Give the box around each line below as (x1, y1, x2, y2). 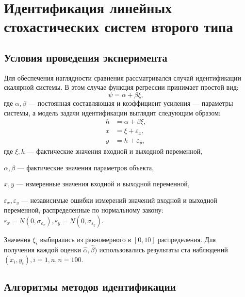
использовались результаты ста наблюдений (99, 244, 228, 254)
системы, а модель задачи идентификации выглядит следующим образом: (4, 107, 221, 117)
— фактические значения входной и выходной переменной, (27, 146, 203, 156)
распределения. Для (158, 234, 216, 244)
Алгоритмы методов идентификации (4, 279, 176, 294)
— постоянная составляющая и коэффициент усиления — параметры (28, 98, 233, 108)
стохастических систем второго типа (4, 16, 233, 36)
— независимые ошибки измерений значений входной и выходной (21, 195, 217, 205)
